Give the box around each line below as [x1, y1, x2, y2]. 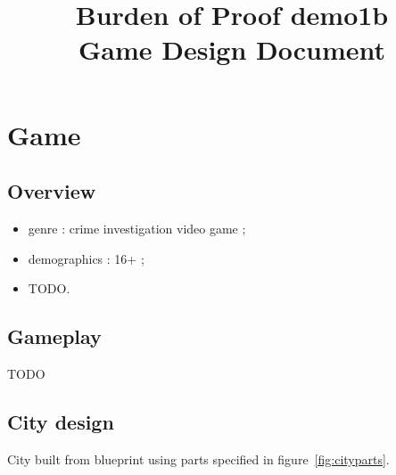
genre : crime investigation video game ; [28, 218, 246, 237]
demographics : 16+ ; [28, 249, 144, 267]
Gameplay [7, 323, 102, 350]
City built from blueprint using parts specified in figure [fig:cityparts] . [7, 449, 390, 468]
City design [7, 407, 114, 435]
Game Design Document [78, 31, 386, 68]
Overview [7, 177, 96, 205]
